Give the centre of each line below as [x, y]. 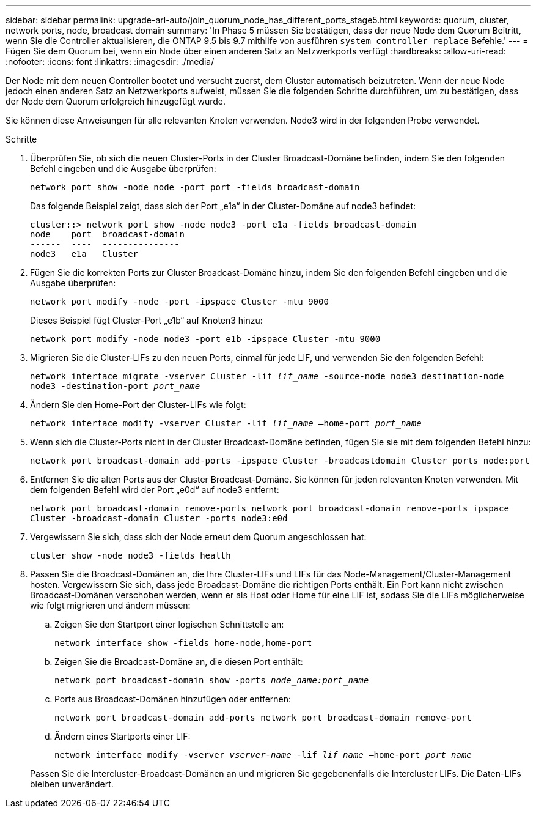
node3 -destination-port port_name [115, 386]
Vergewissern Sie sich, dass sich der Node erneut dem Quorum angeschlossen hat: [198, 537]
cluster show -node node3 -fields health [130, 555]
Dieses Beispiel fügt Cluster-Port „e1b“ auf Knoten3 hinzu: [146, 320]
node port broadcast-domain [107, 234]
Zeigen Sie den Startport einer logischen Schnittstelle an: [169, 624]
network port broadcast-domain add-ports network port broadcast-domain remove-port [263, 718]
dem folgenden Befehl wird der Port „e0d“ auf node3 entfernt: [155, 490]
